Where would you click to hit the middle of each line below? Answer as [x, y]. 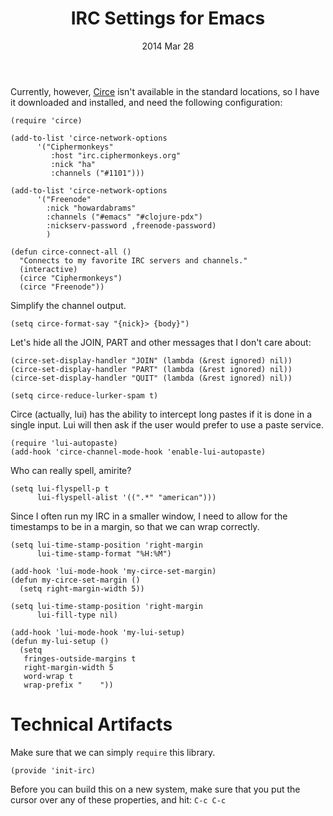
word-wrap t [48, 676]
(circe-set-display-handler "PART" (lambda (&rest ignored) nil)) [151, 369]
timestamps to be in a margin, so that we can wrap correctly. [135, 526]
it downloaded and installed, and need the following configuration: [146, 102]
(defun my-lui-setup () [60, 641]
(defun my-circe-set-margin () [75, 580]
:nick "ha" [73, 164]
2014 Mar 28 [168, 46]
